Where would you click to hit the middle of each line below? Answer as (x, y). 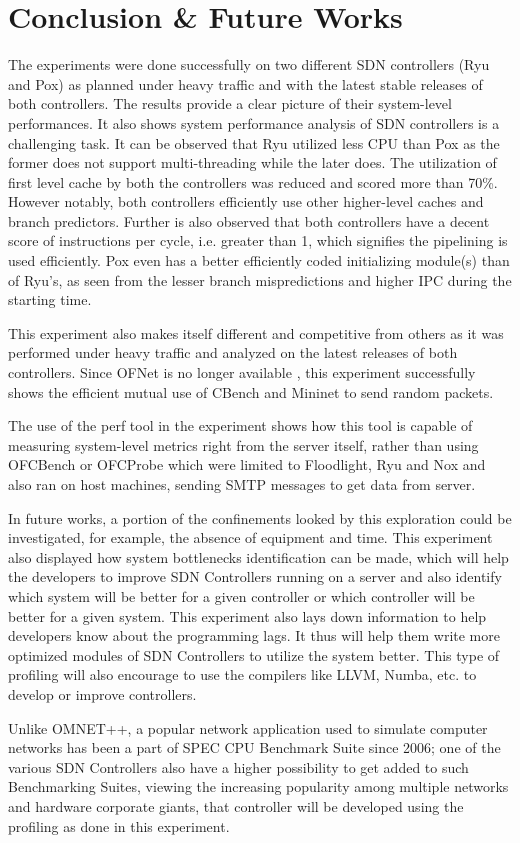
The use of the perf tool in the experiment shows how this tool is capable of (240, 425)
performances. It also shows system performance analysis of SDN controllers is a (254, 122)
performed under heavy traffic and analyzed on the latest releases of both (233, 352)
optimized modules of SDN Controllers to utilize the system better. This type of (254, 654)
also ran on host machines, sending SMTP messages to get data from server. (242, 484)
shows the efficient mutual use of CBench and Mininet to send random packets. (251, 391)
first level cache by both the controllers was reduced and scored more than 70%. (253, 181)
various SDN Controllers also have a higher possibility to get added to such (238, 766)
